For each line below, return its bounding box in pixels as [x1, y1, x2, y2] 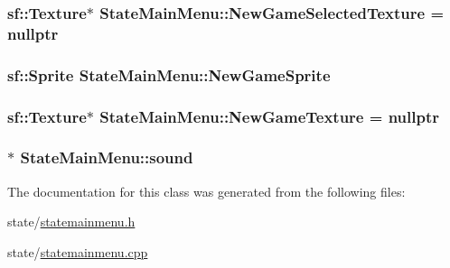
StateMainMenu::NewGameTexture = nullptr [99, 105, 439, 127]
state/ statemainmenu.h [7, 212, 136, 231]
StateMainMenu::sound [20, 146, 193, 169]
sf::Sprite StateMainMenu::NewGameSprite [7, 63, 331, 86]
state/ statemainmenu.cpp [7, 242, 148, 261]
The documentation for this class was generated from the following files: [7, 181, 406, 200]
